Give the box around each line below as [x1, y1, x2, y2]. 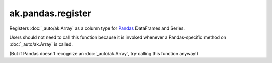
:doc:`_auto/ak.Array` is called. [9, 41, 73, 47]
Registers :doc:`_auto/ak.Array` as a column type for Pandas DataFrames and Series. [9, 25, 185, 31]
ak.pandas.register [9, 8, 91, 19]
